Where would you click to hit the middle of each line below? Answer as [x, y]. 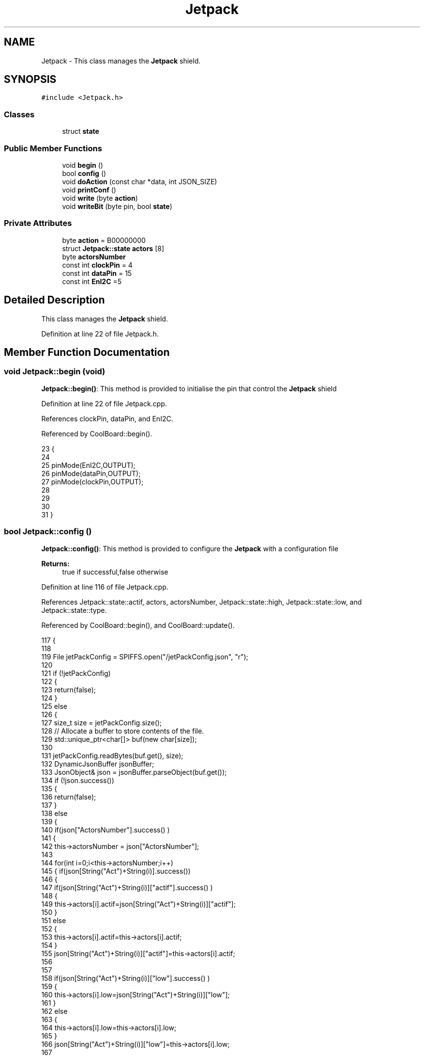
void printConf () [89, 190]
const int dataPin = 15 [97, 273]
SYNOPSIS [30, 80]
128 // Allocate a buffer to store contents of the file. [123, 731]
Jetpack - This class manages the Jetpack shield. [121, 61]
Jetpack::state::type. [74, 610]
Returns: [55, 563]
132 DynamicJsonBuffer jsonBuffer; [98, 764]
